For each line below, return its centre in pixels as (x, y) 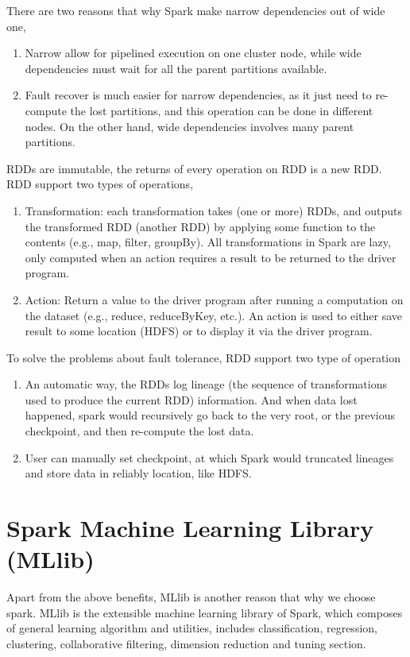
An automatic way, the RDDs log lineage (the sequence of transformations (206, 384)
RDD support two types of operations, (100, 184)
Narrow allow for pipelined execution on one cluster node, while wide (193, 53)
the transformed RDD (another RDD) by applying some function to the (200, 226)
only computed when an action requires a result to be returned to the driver (211, 257)
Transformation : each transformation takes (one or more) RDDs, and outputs (213, 210)
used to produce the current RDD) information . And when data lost (191, 399)
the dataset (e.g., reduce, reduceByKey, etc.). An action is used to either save (214, 315)
